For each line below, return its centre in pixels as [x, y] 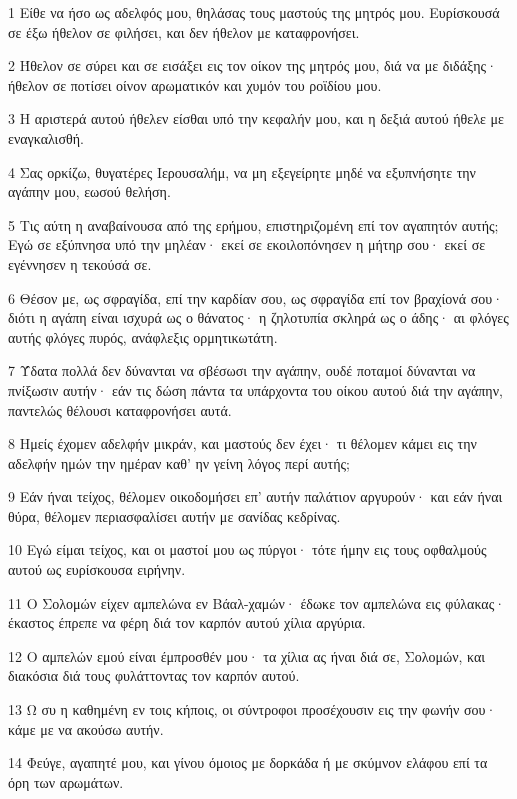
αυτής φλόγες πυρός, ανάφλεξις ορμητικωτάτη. [143, 336]
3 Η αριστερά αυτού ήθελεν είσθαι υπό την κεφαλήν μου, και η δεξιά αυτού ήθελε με [256, 118]
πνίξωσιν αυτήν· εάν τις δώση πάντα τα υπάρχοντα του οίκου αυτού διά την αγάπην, [255, 389]
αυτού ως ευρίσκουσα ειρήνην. [97, 569]
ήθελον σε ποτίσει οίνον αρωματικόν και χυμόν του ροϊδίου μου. [195, 84]
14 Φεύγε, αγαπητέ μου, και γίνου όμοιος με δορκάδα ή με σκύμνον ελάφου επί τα [248, 762]
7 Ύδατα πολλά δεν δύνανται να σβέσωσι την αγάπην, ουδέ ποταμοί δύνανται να [242, 370]
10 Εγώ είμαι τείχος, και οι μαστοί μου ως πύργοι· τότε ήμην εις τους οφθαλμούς [247, 549]
